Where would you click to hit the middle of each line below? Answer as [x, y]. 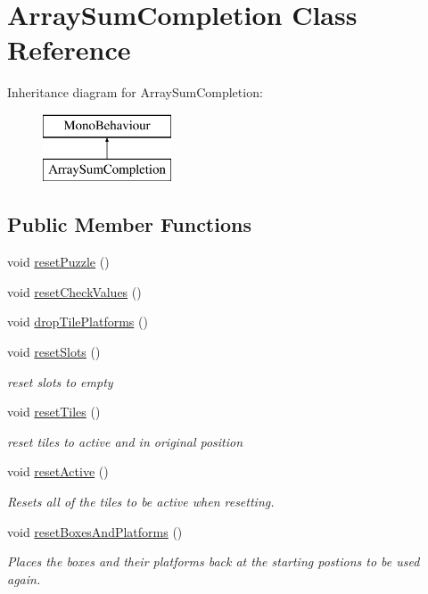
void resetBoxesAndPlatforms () [95, 531]
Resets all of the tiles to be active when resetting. [141, 502]
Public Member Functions [129, 224]
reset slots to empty [60, 381]
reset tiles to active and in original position [125, 441]
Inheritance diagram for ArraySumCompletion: [135, 92]
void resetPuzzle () [58, 262]
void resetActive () [58, 471]
